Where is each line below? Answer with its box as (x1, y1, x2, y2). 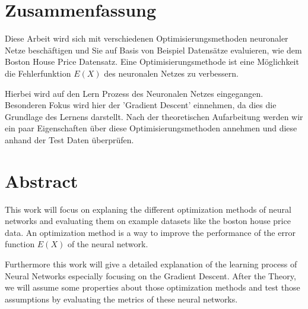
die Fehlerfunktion (5, 67, 71, 79)
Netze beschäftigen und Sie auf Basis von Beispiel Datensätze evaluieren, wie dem (5, 43, 302, 56)
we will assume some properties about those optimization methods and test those (5, 281, 300, 294)
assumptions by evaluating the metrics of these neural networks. (5, 292, 238, 305)
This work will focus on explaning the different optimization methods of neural (5, 203, 291, 215)
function (5, 238, 35, 250)
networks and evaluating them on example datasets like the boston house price (5, 215, 291, 227)
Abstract (5, 168, 78, 193)
